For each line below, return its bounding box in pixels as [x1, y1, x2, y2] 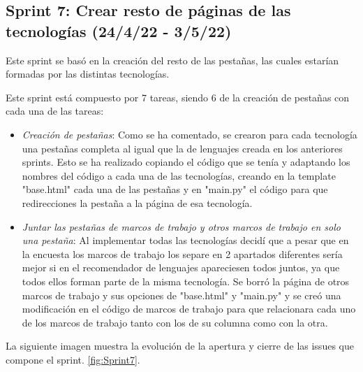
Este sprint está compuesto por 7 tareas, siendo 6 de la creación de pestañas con [6, 90, 350, 104]
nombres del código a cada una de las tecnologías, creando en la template [22, 168, 336, 183]
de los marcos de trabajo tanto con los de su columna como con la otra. [22, 315, 328, 329]
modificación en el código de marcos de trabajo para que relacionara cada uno [22, 301, 356, 316]
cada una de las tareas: [6, 103, 104, 118]
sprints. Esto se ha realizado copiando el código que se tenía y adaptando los [22, 155, 350, 169]
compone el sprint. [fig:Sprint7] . [6, 352, 140, 366]
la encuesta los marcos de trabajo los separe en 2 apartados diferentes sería [22, 246, 343, 261]
